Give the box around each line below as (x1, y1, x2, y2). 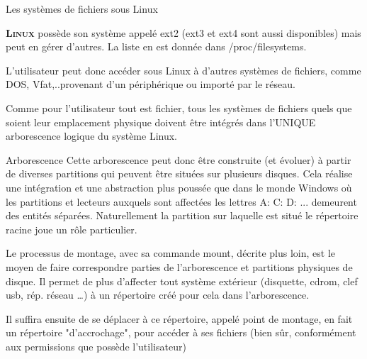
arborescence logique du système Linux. (6, 128, 177, 143)
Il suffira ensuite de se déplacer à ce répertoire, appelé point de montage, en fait (6, 311, 353, 326)
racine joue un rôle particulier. (6, 221, 137, 236)
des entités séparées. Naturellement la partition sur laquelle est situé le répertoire (6, 208, 358, 223)
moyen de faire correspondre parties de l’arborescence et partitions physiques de (6, 259, 353, 274)
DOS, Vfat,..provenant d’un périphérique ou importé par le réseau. (6, 77, 295, 92)
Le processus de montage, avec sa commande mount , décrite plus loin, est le (6, 245, 335, 260)
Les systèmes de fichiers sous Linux (6, 1, 158, 16)
